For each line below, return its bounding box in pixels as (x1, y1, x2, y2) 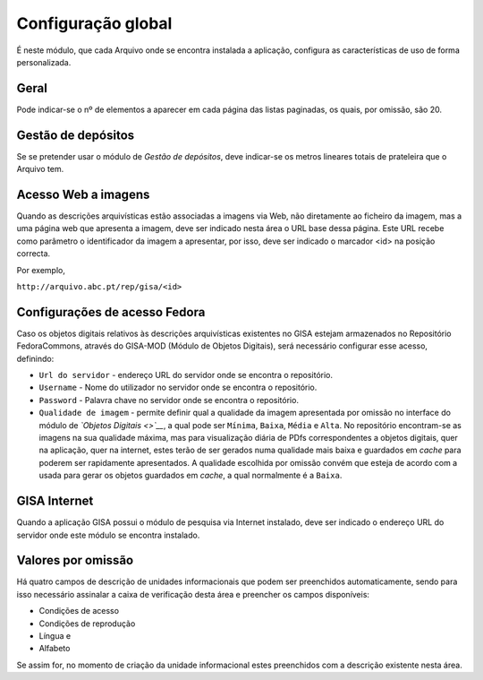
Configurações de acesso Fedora (16, 305, 206, 320)
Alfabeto (38, 643, 71, 654)
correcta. (16, 248, 51, 259)
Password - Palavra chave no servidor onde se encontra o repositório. (38, 394, 300, 405)
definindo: (16, 353, 55, 364)
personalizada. (16, 56, 72, 67)
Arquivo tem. (16, 164, 64, 175)
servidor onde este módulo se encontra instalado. (16, 529, 200, 540)
